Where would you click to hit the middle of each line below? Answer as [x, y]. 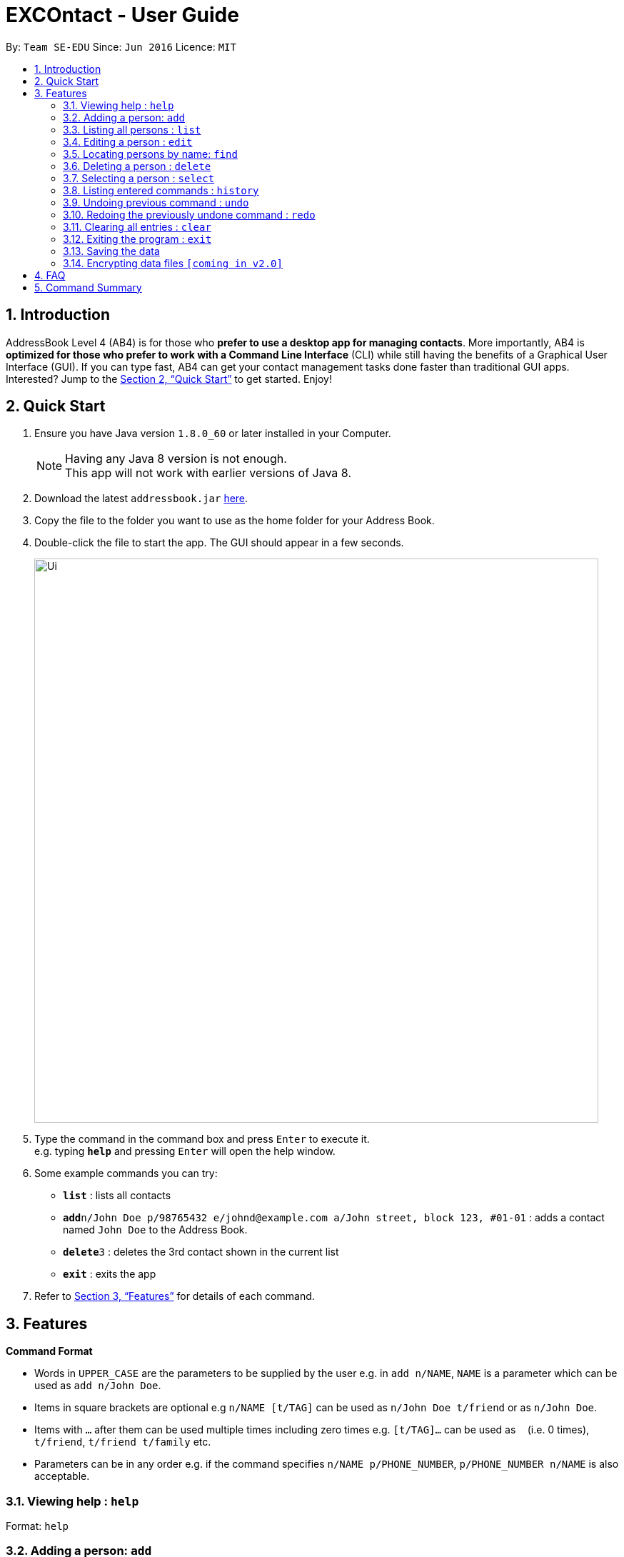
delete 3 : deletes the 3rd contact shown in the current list [201, 1252]
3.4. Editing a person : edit [128, 141]
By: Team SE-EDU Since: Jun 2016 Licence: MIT [121, 46]
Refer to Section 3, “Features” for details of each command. [175, 1296]
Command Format [49, 1351]
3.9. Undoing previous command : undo [156, 202]
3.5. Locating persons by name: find [150, 154]
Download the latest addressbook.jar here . [141, 499]
